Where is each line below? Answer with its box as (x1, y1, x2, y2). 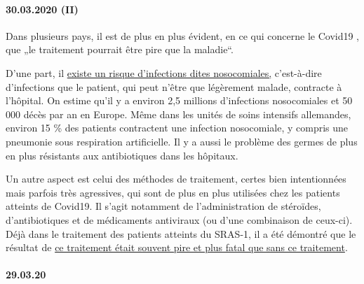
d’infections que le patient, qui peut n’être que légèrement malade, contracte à (6, 79, 342, 94)
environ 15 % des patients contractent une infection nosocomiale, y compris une (6, 120, 349, 135)
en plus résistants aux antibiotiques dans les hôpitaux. (6, 148, 238, 162)
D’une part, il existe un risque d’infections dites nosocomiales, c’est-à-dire (6, 65, 322, 80)
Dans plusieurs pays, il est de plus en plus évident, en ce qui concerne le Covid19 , (6, 28, 359, 43)
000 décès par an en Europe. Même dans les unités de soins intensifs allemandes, (6, 106, 351, 121)
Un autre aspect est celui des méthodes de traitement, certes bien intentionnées (6, 171, 346, 186)
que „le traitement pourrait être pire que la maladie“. (6, 42, 234, 57)
